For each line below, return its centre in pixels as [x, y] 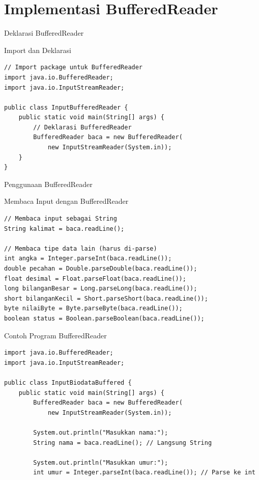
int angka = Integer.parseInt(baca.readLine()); [88, 259]
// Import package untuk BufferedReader [74, 68]
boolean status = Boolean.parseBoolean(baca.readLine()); [104, 318]
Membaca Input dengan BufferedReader [66, 201]
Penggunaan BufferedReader [48, 184]
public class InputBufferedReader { [66, 107]
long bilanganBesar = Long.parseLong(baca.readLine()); [101, 289]
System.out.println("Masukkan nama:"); [101, 432]
